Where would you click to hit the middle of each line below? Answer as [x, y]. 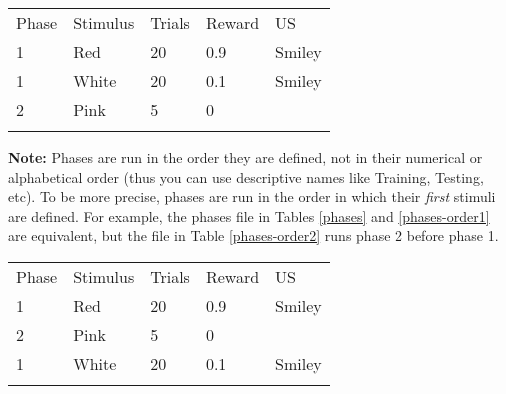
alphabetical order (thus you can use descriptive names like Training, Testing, [246, 176]
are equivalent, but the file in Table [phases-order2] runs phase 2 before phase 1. [253, 235]
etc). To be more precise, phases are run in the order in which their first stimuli [252, 196]
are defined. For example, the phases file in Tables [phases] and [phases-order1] [249, 215]
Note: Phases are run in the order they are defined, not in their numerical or [245, 157]
